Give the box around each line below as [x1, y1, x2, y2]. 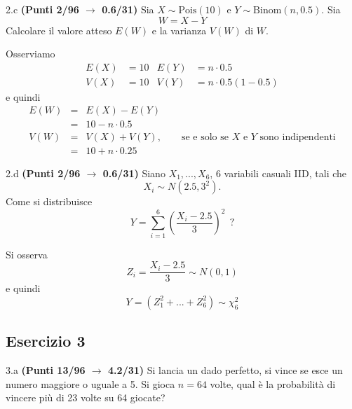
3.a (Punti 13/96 [6, 363, 86, 377]
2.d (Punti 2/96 [6, 165, 81, 180]
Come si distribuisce [6, 194, 93, 209]
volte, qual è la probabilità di [210, 376, 336, 391]
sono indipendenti [259, 132, 336, 142]
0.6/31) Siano [102, 165, 165, 180]
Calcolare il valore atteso [6, 22, 112, 37]
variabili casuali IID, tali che [224, 165, 347, 180]
